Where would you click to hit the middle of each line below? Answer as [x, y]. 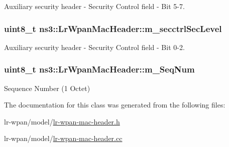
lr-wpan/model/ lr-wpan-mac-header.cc [63, 138]
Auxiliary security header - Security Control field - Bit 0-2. [94, 47]
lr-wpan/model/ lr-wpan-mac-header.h [62, 121]
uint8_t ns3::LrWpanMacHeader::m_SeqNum [99, 69]
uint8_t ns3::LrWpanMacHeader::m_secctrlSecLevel [113, 28]
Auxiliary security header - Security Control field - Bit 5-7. [94, 6]
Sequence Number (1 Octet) [47, 88]
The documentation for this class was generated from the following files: [115, 105]
